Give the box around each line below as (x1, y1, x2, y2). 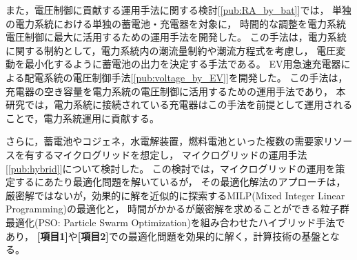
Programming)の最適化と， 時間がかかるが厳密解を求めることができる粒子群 (6, 201, 349, 216)
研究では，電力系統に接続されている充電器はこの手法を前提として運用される (6, 97, 353, 112)
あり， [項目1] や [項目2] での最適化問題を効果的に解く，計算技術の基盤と (6, 228, 330, 243)
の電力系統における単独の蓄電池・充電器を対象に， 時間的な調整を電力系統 (6, 16, 346, 30)
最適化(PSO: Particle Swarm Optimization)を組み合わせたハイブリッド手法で (6, 214, 345, 229)
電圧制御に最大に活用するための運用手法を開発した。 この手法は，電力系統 (6, 30, 347, 44)
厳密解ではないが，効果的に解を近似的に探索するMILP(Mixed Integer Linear (6, 188, 345, 202)
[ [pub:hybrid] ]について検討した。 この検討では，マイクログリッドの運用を (6, 161, 336, 175)
